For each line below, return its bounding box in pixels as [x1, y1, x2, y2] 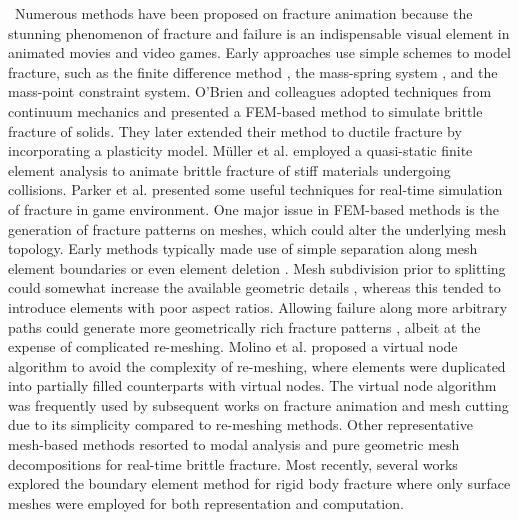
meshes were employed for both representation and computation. [8, 492, 404, 513]
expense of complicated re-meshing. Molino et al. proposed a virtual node [8, 336, 458, 357]
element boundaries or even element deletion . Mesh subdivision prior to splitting [8, 257, 506, 278]
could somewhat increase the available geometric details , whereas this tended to [8, 277, 501, 298]
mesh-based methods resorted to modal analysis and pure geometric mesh [8, 434, 460, 455]
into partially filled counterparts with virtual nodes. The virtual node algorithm [8, 375, 497, 396]
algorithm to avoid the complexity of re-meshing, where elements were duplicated [8, 355, 506, 376]
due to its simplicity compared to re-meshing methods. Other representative [8, 414, 473, 435]
